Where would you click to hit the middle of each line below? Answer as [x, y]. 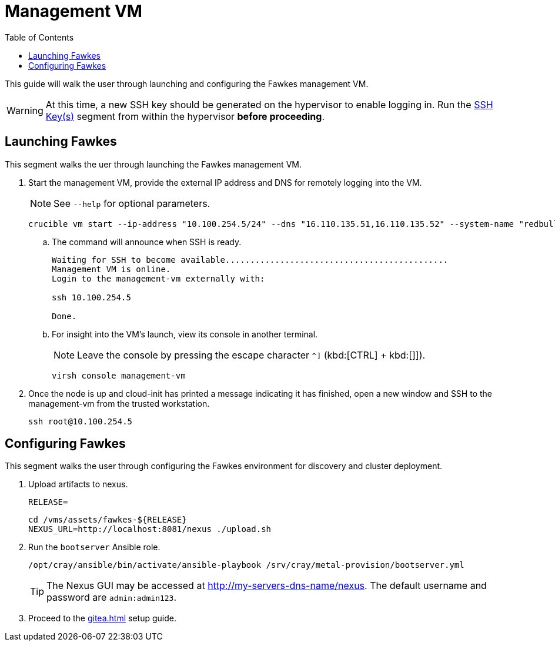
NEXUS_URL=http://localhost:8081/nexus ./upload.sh [150, 529]
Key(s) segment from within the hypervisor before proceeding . [185, 116]
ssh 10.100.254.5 [91, 297]
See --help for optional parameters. [132, 203]
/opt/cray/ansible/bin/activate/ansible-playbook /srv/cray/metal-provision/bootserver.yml [246, 565]
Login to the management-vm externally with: [158, 278]
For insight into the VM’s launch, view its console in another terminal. [185, 334]
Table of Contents [39, 37]
